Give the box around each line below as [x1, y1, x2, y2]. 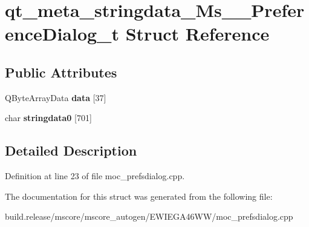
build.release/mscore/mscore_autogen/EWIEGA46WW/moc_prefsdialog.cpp [5, 210, 293, 223]
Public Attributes [5, 62, 117, 81]
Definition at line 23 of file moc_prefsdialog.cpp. [5, 169, 185, 182]
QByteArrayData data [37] [5, 91, 106, 104]
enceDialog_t [5, 21, 119, 46]
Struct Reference [125, 21, 270, 46]
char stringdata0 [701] [5, 111, 92, 124]
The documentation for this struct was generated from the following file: [5, 189, 273, 202]
